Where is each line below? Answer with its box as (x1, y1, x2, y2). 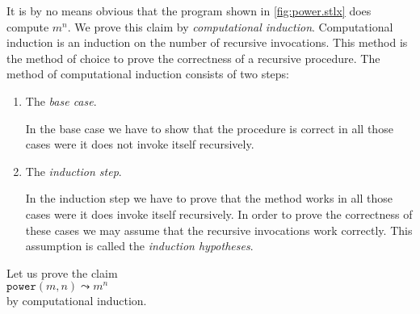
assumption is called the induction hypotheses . (25, 237, 254, 254)
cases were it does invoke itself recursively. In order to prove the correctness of (25, 205, 413, 222)
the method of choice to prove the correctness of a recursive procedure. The (6, 49, 380, 66)
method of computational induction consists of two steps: (6, 65, 289, 82)
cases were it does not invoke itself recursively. (25, 136, 254, 153)
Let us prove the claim (6, 264, 118, 281)
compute (6, 18, 49, 35)
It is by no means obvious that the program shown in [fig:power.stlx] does (6, 2, 372, 19)
